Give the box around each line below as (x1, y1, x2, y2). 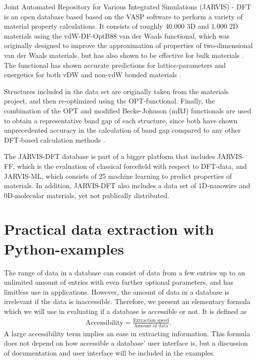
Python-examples (4, 238, 124, 258)
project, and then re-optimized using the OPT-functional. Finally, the (4, 96, 215, 106)
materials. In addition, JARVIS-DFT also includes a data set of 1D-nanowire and (4, 180, 250, 191)
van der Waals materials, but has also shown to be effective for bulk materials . (4, 50, 244, 60)
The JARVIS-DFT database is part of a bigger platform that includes (4, 151, 215, 161)
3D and (186, 21, 209, 31)
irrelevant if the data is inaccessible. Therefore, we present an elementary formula (4, 296, 251, 307)
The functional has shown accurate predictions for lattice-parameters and (4, 59, 226, 70)
